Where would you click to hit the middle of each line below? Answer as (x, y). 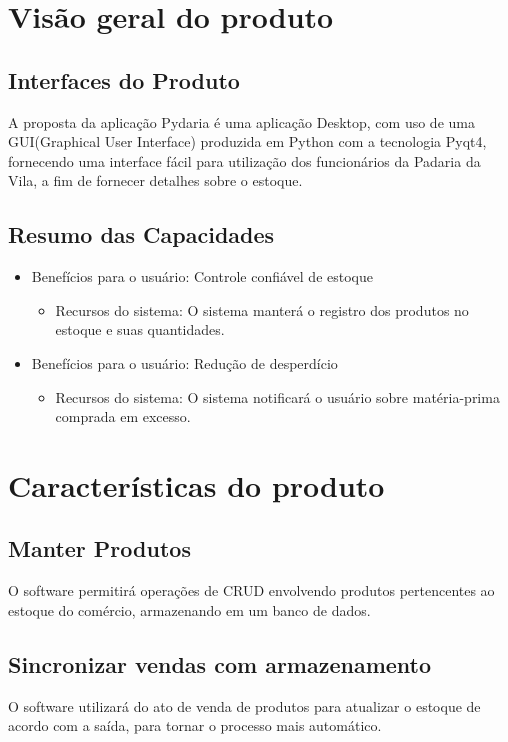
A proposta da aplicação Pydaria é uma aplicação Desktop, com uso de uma (241, 121)
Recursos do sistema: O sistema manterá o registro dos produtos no (262, 309)
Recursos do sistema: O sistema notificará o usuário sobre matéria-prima (277, 396)
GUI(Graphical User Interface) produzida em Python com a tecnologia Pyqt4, (247, 141)
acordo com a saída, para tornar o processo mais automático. (195, 725)
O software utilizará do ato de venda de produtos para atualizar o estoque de (244, 705)
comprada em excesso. (123, 416)
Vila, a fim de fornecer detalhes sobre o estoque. (155, 180)
